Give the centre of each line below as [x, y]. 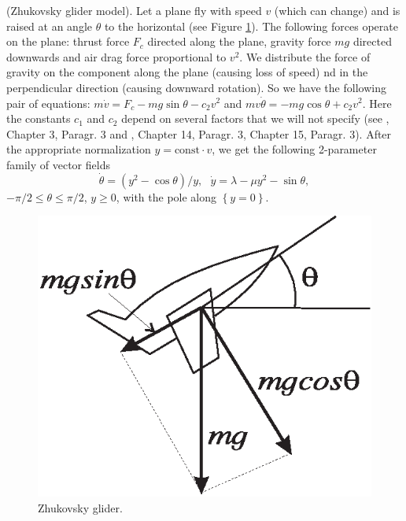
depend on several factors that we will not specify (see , [255, 118]
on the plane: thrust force [68, 41]
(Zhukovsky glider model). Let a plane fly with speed [134, 10]
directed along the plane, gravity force [239, 41]
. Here [377, 103]
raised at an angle [50, 26]
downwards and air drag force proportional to [116, 56]
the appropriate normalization [79, 149]
